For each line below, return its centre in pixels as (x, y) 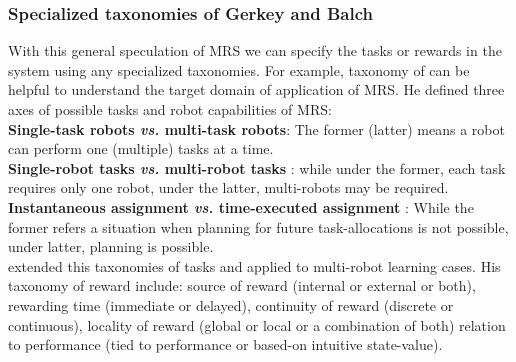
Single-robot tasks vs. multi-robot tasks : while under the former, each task (257, 167)
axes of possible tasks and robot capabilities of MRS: (170, 109)
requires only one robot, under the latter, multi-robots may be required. (228, 187)
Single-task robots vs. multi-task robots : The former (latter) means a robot (256, 128)
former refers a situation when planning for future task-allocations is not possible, (258, 226)
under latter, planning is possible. (111, 246)
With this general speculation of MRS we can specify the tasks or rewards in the (255, 50)
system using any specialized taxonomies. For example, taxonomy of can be (239, 69)
